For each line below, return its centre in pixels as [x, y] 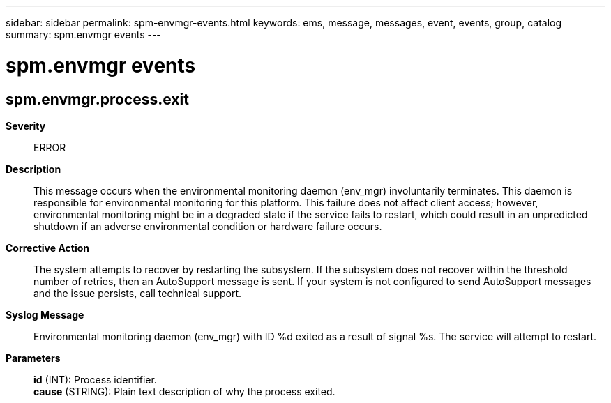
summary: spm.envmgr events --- [83, 35]
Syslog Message [45, 314]
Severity [26, 126]
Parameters [33, 358]
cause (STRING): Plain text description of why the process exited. [184, 391]
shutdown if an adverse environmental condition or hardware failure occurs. [208, 226]
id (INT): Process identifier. [95, 379]
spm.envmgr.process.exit [97, 99]
